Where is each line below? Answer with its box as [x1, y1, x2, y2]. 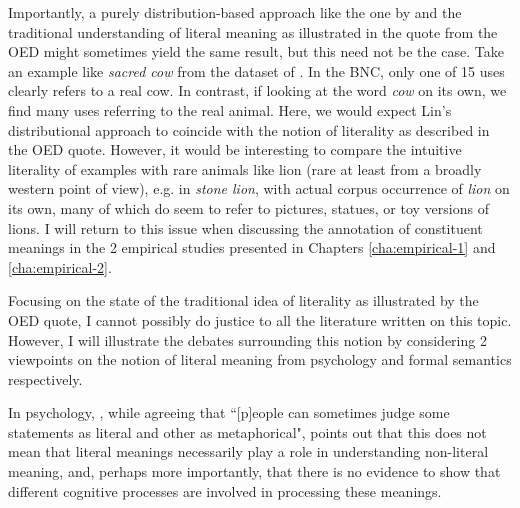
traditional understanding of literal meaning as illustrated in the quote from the [8, 21, 498, 42]
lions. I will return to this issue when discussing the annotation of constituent [8, 217, 483, 238]
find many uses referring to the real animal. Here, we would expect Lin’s [8, 99, 452, 120]
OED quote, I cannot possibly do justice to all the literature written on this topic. [8, 309, 512, 330]
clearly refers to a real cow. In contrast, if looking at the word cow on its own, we [8, 80, 507, 101]
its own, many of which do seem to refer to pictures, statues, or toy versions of [8, 197, 489, 218]
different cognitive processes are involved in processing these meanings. [8, 480, 442, 501]
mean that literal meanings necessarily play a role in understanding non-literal [8, 441, 489, 462]
